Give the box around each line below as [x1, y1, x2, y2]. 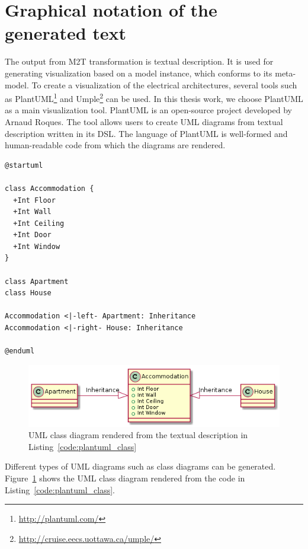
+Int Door [13, 231, 52, 240]
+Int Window [13, 242, 60, 251]
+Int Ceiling [13, 219, 65, 228]
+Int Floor [13, 196, 56, 205]
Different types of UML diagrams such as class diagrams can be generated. [5, 460, 276, 473]
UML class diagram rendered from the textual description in [28, 429, 248, 441]
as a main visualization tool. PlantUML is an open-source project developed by [5, 104, 292, 116]
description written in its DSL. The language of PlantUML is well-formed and [5, 127, 288, 139]
